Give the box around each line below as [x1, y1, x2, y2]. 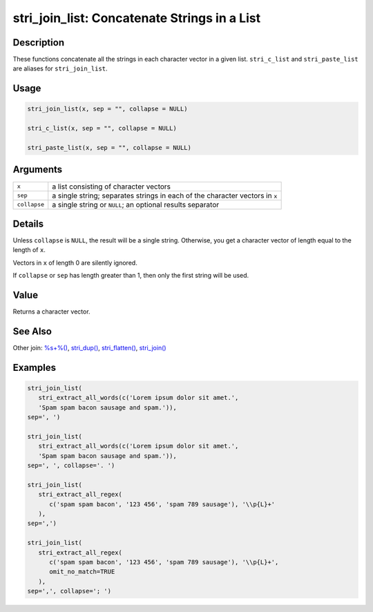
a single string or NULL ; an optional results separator [52, 200, 220, 209]
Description [12, 37, 65, 48]
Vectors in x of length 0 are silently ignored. [12, 258, 137, 267]
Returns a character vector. [12, 307, 90, 316]
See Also [12, 325, 52, 337]
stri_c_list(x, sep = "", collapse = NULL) [27, 124, 178, 133]
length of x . [12, 246, 46, 254]
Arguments [12, 164, 63, 175]
